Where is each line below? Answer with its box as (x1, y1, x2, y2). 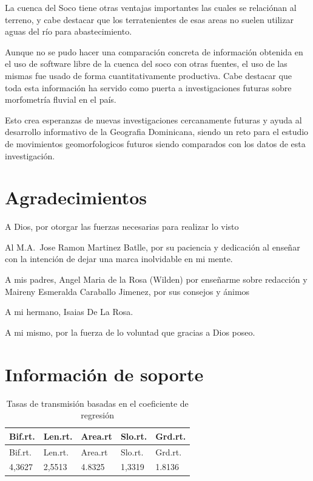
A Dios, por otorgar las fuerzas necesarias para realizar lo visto (5, 220, 239, 233)
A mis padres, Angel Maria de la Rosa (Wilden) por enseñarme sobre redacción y (5, 273, 308, 286)
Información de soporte (5, 361, 204, 386)
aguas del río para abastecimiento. (5, 25, 132, 38)
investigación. (5, 149, 55, 162)
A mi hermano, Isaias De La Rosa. (5, 305, 133, 318)
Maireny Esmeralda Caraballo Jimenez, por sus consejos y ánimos (5, 285, 250, 297)
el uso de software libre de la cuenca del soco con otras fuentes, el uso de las (5, 57, 288, 70)
